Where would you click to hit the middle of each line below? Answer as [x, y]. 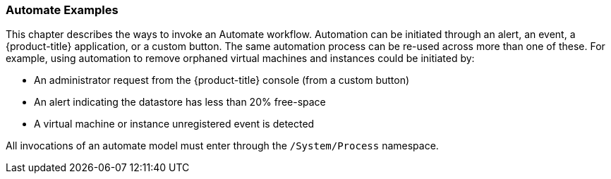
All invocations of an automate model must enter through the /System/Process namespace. [222, 146]
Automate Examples [62, 10]
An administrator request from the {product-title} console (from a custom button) [222, 80]
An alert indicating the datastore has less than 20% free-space [180, 102]
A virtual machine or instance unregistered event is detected [174, 124]
